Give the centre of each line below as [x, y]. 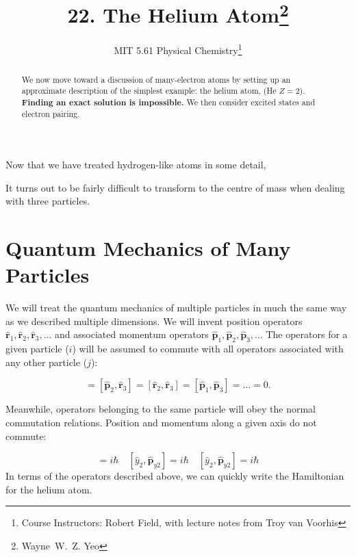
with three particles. [48, 201]
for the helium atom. [49, 489]
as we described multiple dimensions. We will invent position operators [154, 321]
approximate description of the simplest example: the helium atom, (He [149, 91]
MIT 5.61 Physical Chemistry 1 [178, 49]
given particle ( [37, 349]
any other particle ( [47, 362]
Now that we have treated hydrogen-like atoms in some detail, [136, 165]
